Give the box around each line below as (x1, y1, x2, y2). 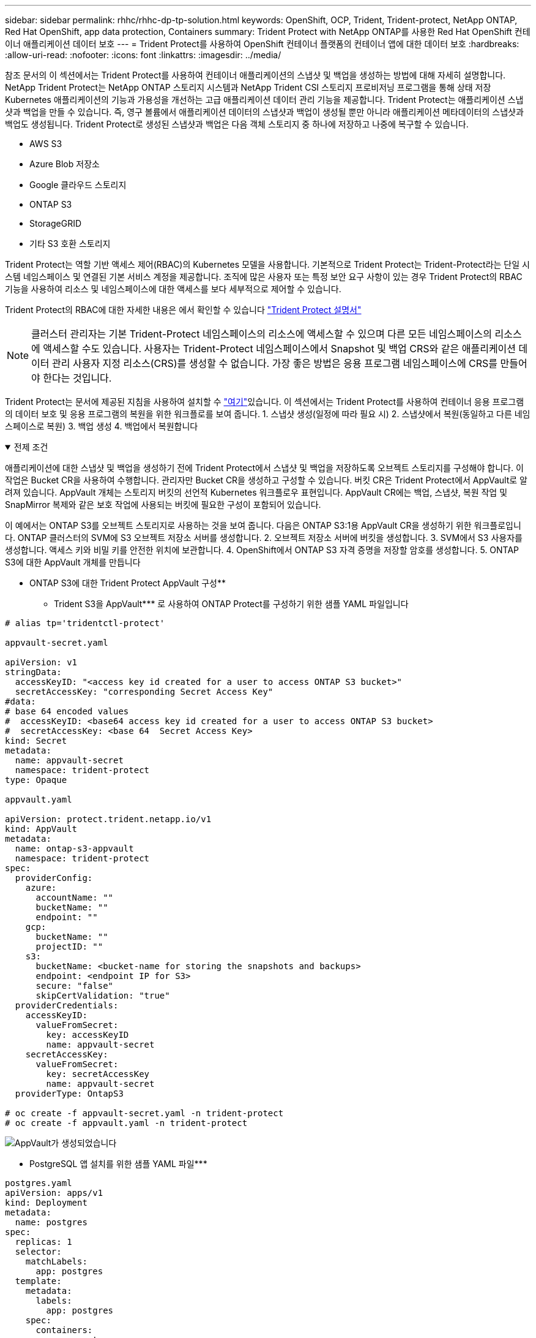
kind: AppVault (5, 824, 78, 834)
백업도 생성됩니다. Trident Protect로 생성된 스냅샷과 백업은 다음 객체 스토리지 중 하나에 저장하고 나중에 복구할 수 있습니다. (5, 119, 469, 129)
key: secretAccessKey (46, 1069, 150, 1079)
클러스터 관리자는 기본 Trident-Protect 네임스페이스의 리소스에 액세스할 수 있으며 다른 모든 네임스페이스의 (31, 328, 493, 340)
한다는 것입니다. (43, 372, 112, 384)
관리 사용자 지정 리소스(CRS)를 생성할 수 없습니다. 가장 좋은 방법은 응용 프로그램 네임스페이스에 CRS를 (52, 357, 498, 369)
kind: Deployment (5, 1198, 87, 1208)
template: (15, 1276, 62, 1286)
